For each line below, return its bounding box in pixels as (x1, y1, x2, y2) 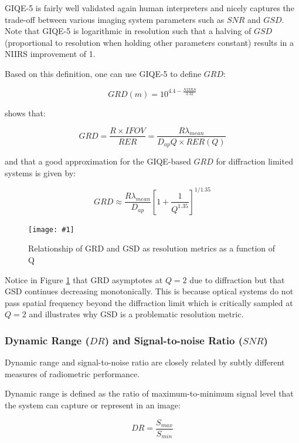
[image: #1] (28, 225, 74, 234)
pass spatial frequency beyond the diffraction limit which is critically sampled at (5, 296, 293, 308)
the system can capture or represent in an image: (5, 398, 181, 411)
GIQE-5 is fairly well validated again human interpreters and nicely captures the (5, 2, 294, 14)
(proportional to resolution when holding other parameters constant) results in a (5, 36, 294, 48)
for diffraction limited (216, 155, 293, 167)
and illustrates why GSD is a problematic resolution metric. (29, 308, 244, 320)
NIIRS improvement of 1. (5, 48, 96, 60)
